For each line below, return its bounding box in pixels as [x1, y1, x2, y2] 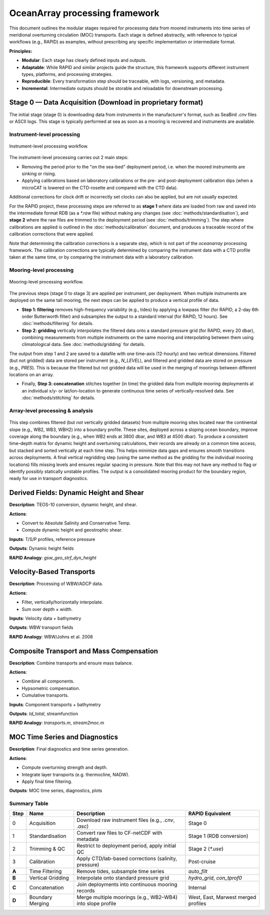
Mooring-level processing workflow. [9, 279, 83, 285]
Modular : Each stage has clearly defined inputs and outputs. [21, 57, 147, 63]
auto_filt [188, 868, 207, 875]
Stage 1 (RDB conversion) [188, 832, 248, 839]
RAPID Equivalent [188, 810, 231, 817]
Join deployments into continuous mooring [76, 881, 177, 888]
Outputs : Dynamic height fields [9, 545, 74, 551]
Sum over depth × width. [21, 606, 73, 612]
